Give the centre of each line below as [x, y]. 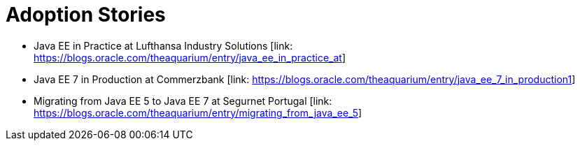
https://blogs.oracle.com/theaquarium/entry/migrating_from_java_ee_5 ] [198, 112]
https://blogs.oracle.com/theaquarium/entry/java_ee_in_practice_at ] [190, 57]
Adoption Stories [86, 15]
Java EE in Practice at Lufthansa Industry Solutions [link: [163, 45]
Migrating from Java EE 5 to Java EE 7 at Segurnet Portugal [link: [183, 101]
